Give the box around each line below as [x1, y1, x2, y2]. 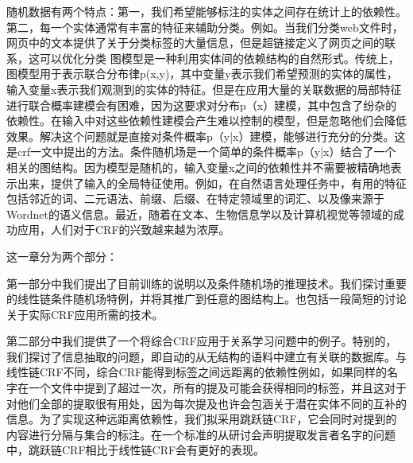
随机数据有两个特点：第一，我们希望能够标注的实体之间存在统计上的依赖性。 [6, 3, 407, 19]
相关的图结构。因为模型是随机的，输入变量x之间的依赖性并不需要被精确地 [6, 158, 391, 175]
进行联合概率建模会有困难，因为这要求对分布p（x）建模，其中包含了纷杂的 [6, 96, 397, 113]
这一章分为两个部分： [6, 247, 118, 264]
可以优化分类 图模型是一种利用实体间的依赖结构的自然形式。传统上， [39, 49, 399, 66]
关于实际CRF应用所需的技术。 [6, 305, 164, 322]
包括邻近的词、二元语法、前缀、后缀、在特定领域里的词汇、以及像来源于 [6, 190, 384, 207]
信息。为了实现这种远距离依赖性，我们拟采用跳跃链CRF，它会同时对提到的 [6, 410, 397, 427]
